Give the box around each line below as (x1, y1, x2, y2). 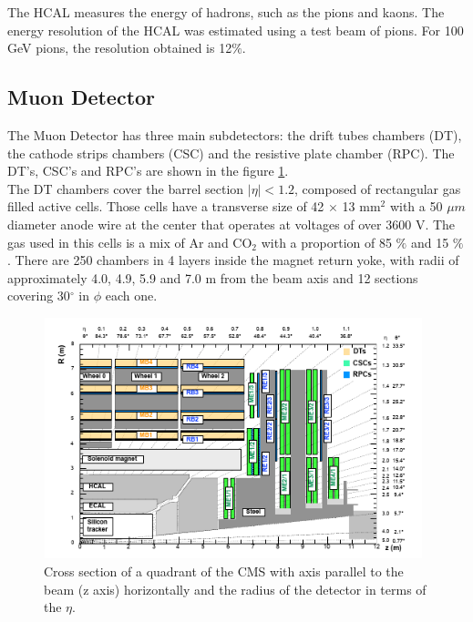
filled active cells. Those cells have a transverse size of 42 (7, 197, 324, 216)
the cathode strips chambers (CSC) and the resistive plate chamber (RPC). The (7, 143, 455, 162)
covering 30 (7, 286, 70, 305)
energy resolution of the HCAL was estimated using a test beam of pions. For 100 (7, 20, 464, 39)
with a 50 (389, 197, 443, 216)
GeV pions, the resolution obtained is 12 (7, 38, 232, 57)
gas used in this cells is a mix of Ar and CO (7, 232, 252, 251)
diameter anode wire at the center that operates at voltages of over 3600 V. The (7, 214, 456, 233)
